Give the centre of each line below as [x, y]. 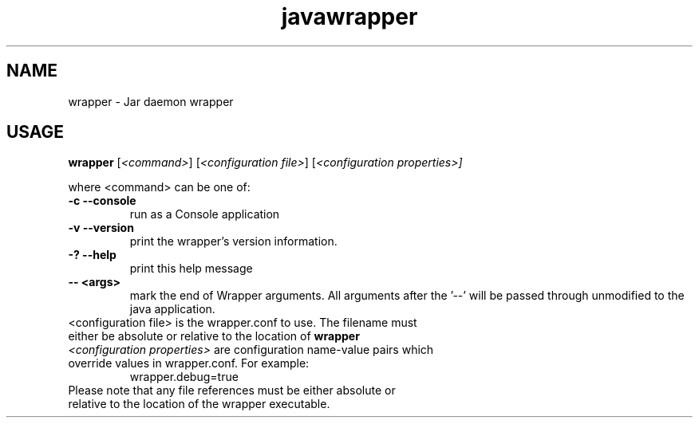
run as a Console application [205, 214]
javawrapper [349, 17]
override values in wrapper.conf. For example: [189, 363]
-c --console [102, 201]
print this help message [191, 269]
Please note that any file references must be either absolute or [232, 391]
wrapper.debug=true [184, 377]
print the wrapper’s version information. [233, 241]
